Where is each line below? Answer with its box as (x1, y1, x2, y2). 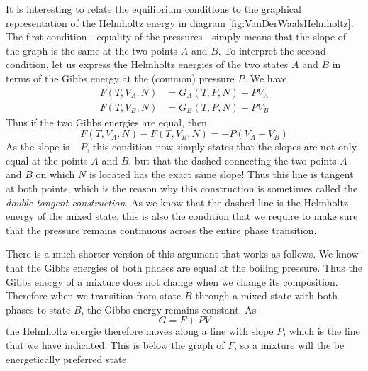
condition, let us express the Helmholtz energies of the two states (6, 57, 289, 72)
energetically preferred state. (6, 351, 130, 366)
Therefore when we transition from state (6, 288, 182, 303)
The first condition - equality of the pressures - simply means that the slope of (6, 29, 347, 44)
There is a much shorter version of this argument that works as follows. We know (6, 246, 359, 261)
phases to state (6, 301, 71, 316)
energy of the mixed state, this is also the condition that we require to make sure (6, 209, 358, 223)
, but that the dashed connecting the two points (128, 153, 337, 167)
